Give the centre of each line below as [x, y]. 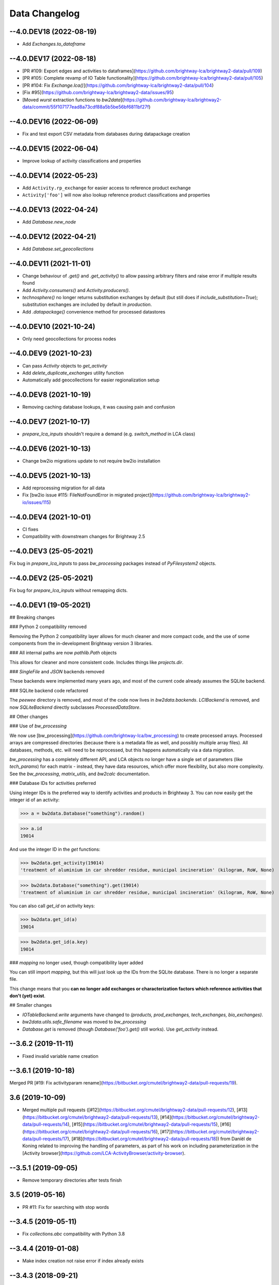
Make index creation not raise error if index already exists [83, 1261]
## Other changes [29, 717]
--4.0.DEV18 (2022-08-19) [53, 32]
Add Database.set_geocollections [58, 249]
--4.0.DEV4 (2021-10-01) [50, 517]
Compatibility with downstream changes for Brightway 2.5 [84, 536]
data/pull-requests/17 [45, 1139]
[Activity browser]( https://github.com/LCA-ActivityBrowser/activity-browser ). [104, 1153]
